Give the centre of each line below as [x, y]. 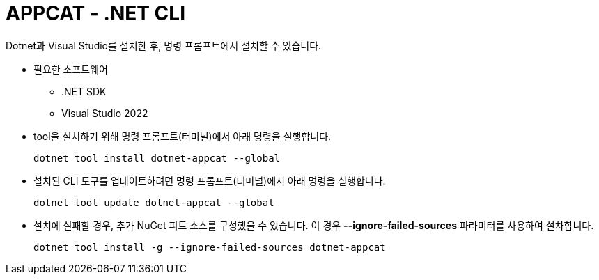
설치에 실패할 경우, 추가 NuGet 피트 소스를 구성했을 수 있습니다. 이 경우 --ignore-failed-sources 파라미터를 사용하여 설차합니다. [314, 225]
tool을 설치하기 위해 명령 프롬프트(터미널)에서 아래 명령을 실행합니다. [182, 136]
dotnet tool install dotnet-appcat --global [157, 158]
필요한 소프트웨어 [71, 69]
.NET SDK [84, 91]
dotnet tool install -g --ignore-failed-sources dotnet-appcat [210, 247]
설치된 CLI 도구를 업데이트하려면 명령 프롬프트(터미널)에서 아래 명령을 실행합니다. [210, 180]
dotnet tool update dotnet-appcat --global [154, 202]
